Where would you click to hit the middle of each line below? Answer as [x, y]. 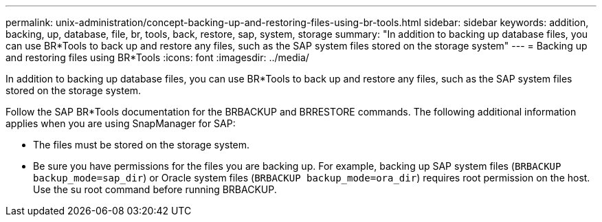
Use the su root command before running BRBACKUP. [155, 189]
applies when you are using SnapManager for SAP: [121, 123]
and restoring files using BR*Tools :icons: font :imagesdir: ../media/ [157, 57]
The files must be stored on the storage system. [142, 145]
